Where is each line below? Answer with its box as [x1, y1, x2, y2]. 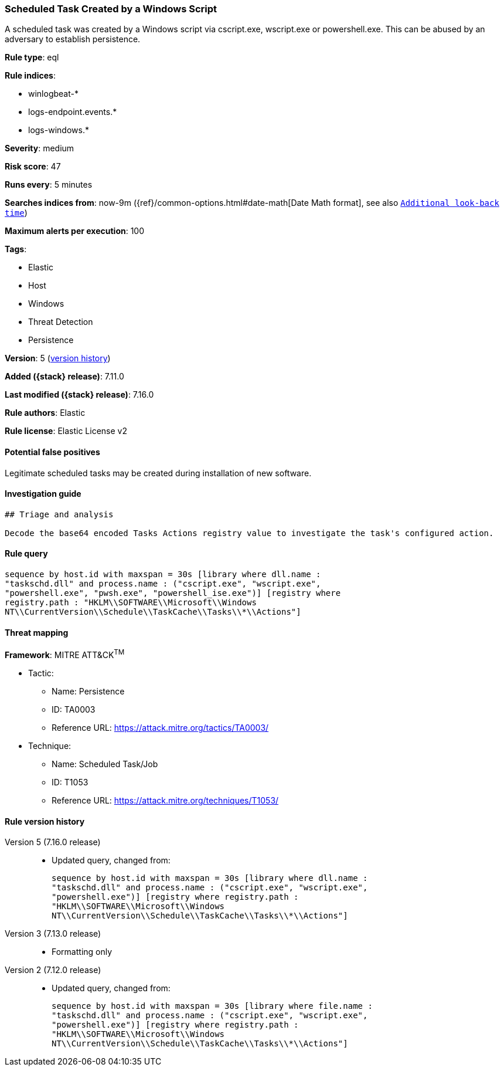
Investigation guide [5, 489, 81, 499]
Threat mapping [5, 627, 69, 638]
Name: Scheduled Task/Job [52, 758, 158, 769]
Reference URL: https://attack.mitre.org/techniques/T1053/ [52, 795, 279, 805]
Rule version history [5, 816, 85, 826]
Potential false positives [5, 446, 100, 457]
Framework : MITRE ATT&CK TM [5, 648, 125, 660]
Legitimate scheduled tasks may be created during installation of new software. [5, 467, 312, 478]
